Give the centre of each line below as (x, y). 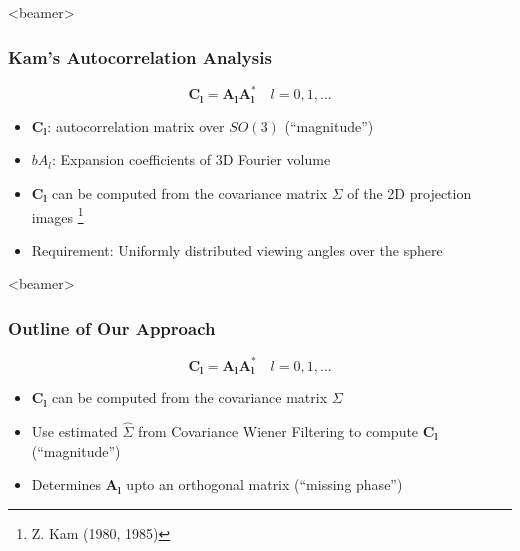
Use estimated (74, 430)
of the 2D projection (409, 192)
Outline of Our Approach (112, 327)
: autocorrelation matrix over (136, 125)
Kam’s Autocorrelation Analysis (140, 56)
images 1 (57, 215)
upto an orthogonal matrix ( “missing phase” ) (264, 484)
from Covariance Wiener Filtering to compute (278, 430)
